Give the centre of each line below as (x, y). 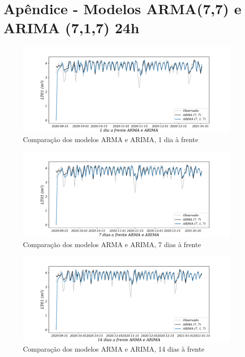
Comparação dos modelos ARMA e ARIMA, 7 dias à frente (112, 244)
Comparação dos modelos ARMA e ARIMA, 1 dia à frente (111, 139)
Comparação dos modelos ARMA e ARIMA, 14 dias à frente (114, 349)
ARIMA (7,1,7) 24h (71, 28)
